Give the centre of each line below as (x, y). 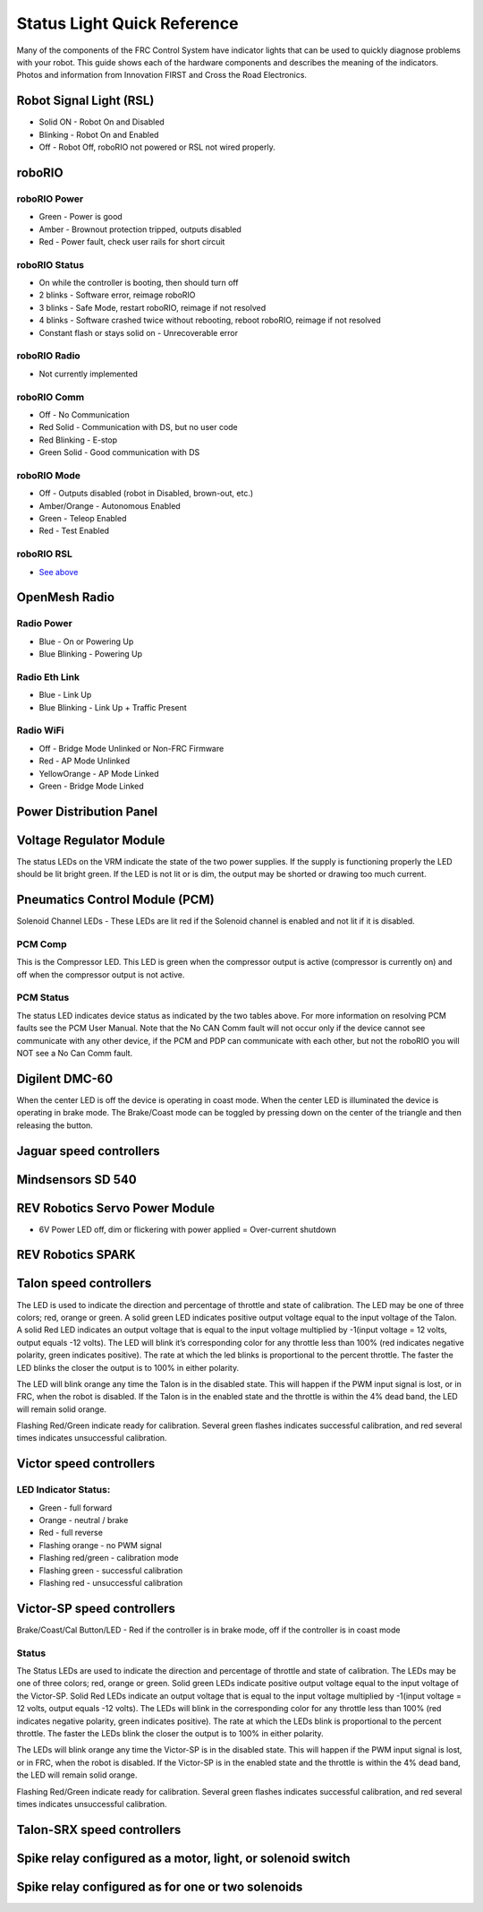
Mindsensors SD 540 (77, 1180)
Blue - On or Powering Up (86, 642)
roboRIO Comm (51, 397)
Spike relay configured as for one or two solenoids (160, 1886)
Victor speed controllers (86, 1464)
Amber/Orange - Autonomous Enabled (110, 505)
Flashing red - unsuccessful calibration (111, 1582)
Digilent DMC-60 (65, 1078)
